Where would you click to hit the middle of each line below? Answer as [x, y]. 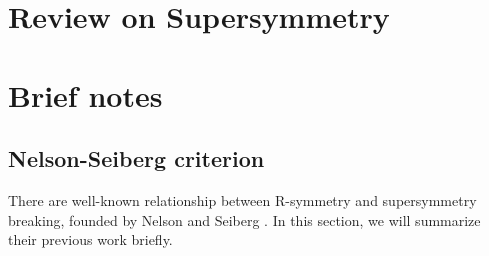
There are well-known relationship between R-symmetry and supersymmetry [242, 199]
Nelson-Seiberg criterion [136, 158]
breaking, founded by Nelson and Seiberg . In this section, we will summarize [244, 219]
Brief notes [85, 94]
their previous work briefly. [90, 239]
